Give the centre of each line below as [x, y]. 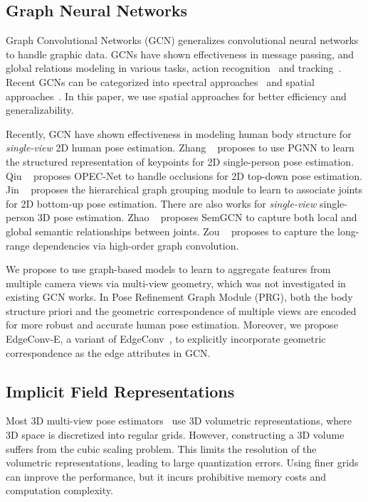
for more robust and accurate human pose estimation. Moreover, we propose [172, 325]
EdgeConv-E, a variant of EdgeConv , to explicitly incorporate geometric [166, 339]
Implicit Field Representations [120, 391]
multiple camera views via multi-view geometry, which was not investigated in [176, 283]
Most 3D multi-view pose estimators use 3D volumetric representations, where [179, 421]
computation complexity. [59, 490]
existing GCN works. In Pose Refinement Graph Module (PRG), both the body [179, 297]
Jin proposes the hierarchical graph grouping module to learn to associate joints [184, 189]
